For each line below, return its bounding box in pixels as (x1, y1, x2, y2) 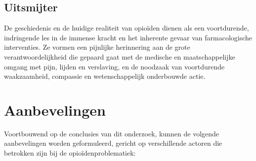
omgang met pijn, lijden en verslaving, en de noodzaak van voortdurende (4, 61, 225, 71)
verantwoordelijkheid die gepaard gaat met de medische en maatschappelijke (4, 51, 235, 62)
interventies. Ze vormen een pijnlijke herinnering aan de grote (4, 42, 190, 52)
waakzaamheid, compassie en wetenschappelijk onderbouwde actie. (4, 71, 206, 81)
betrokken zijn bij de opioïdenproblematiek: (4, 148, 136, 158)
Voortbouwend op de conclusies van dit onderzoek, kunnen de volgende (4, 128, 219, 138)
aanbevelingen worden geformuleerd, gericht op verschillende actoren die (4, 138, 222, 148)
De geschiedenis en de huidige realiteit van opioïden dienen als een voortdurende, (4, 23, 249, 33)
